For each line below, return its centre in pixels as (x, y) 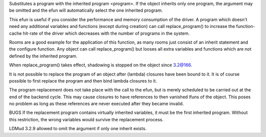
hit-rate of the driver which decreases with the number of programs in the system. (106, 33)
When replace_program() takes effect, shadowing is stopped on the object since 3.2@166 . (100, 65)
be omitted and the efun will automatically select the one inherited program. (86, 10)
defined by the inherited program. (43, 56)
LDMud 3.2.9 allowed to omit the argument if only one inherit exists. (78, 129)
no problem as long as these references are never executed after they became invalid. (97, 104)
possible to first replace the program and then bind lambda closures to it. (83, 81)
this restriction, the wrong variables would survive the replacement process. (86, 119)
